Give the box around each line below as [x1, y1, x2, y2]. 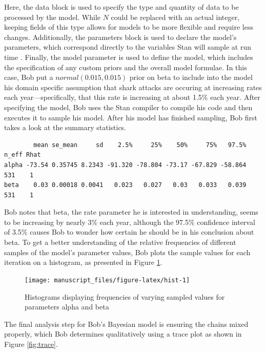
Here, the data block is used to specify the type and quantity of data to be [4, 2, 239, 12]
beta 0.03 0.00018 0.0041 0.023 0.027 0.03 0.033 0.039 [4, 181, 247, 189]
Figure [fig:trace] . [4, 338, 58, 349]
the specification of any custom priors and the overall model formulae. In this [4, 61, 247, 72]
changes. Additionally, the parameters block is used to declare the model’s [4, 31, 237, 42]
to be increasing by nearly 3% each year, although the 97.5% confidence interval [4, 216, 255, 227]
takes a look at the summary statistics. [4, 122, 126, 133]
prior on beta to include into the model [129, 72, 253, 82]
